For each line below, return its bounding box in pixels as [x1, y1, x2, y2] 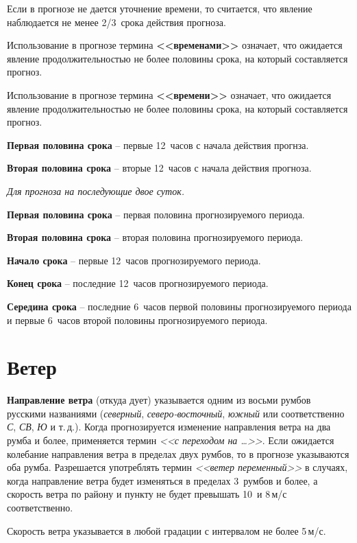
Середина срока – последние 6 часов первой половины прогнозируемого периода [7, 299, 352, 313]
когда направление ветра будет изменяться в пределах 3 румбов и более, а [7, 473, 318, 487]
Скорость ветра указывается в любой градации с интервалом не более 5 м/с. [7, 523, 326, 538]
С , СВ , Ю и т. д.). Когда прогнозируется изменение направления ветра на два [7, 419, 331, 434]
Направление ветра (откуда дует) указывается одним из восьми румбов [7, 393, 311, 407]
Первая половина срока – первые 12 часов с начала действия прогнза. [7, 137, 309, 152]
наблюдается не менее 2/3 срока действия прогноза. [7, 14, 226, 29]
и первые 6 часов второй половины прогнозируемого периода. [7, 312, 268, 327]
